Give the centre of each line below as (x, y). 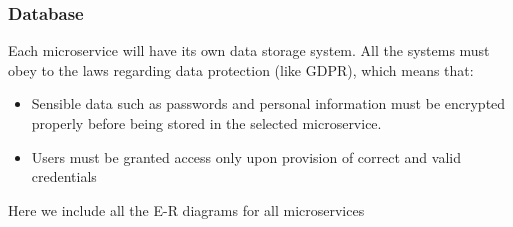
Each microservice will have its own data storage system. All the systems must (249, 50)
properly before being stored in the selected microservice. (206, 123)
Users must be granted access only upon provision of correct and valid (246, 156)
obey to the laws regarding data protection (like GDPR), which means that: (241, 69)
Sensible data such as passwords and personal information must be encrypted (268, 103)
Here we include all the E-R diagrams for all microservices (186, 209)
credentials (64, 176)
